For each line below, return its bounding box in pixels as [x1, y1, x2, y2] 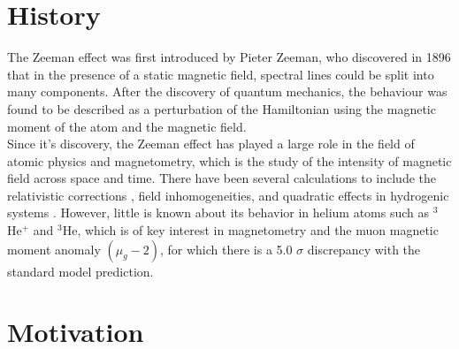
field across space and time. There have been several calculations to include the [7, 169, 436, 187]
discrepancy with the [307, 239, 421, 258]
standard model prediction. [7, 262, 154, 280]
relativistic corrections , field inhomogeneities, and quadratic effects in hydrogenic [7, 186, 449, 204]
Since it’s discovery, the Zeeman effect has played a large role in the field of [7, 134, 415, 153]
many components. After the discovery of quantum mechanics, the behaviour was [7, 82, 448, 101]
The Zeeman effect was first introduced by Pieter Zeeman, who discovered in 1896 [7, 48, 451, 66]
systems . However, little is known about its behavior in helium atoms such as [7, 203, 430, 222]
